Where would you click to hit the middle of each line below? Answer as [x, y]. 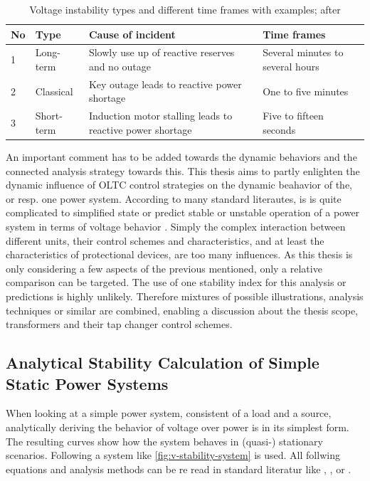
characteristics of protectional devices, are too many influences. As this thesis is [179, 254]
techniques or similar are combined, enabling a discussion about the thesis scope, [182, 310]
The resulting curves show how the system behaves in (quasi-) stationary [164, 441]
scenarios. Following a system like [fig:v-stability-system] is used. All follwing [173, 455]
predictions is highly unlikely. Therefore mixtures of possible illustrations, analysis [185, 296]
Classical [54, 91]
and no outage [120, 67]
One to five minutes [306, 91]
